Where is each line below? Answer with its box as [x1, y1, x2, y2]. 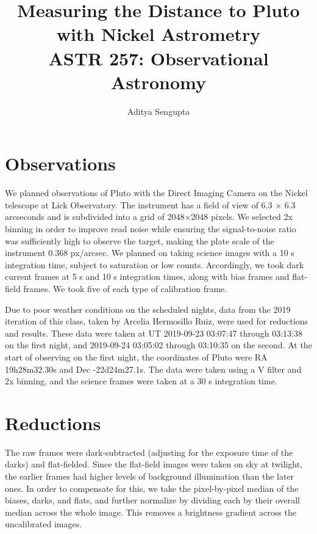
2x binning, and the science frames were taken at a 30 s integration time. [5, 375, 277, 387]
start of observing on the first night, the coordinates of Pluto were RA [5, 350, 268, 363]
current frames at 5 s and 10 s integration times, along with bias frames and [5, 270, 290, 283]
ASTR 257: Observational [48, 45, 269, 70]
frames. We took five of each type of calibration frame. [23, 282, 227, 294]
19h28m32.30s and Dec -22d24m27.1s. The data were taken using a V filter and [5, 362, 302, 375]
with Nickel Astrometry [56, 21, 261, 46]
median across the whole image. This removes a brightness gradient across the [5, 505, 296, 518]
